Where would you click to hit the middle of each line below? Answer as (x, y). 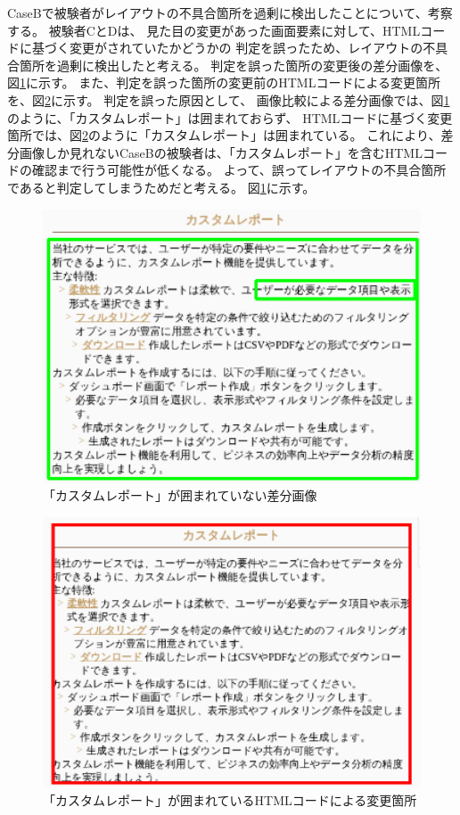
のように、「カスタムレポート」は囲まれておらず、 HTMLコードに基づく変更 (230, 117)
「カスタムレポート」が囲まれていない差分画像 (180, 495)
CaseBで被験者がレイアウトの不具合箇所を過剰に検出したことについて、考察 (230, 12)
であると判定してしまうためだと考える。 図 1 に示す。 (161, 187)
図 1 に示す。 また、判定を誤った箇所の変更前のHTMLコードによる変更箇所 (224, 82)
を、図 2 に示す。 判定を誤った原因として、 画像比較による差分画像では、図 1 (229, 99)
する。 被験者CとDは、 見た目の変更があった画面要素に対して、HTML (214, 30)
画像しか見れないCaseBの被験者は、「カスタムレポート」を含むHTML (221, 152)
